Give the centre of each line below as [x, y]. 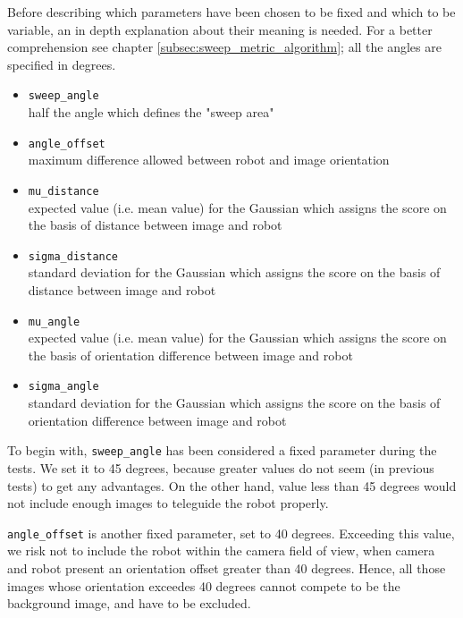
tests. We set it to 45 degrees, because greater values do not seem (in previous [221, 467]
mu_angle [54, 322]
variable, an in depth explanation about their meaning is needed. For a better [220, 29]
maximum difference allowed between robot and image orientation [209, 160]
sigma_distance [73, 256]
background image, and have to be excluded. [129, 603]
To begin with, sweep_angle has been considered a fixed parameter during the [222, 450]
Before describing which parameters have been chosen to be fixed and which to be [231, 12]
